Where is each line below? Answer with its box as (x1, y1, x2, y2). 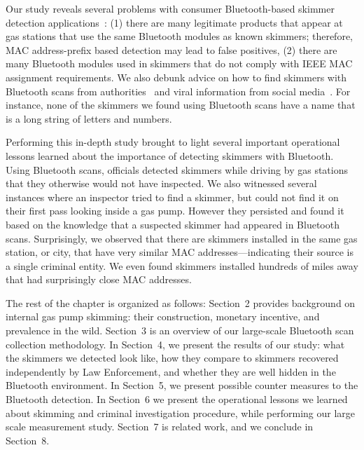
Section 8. (6, 432, 50, 447)
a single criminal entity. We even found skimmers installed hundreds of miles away (6, 258, 358, 273)
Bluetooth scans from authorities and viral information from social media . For (6, 83, 351, 98)
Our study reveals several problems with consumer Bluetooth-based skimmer (6, 1, 335, 15)
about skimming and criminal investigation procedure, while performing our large (6, 405, 356, 420)
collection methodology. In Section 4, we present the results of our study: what (6, 336, 345, 351)
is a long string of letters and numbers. (6, 111, 172, 125)
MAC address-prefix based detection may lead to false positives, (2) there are (6, 42, 337, 57)
